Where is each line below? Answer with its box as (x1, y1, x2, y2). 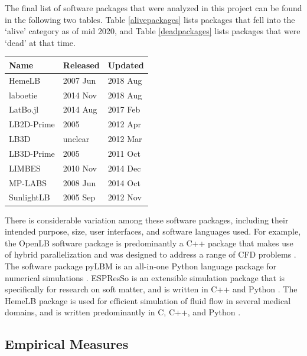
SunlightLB (9, 191, 50, 203)
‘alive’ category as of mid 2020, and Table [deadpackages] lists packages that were (5, 25, 301, 37)
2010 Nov (63, 161, 97, 174)
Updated (107, 58, 144, 71)
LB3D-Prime (9, 147, 55, 159)
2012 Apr (107, 118, 142, 130)
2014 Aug (63, 103, 97, 116)
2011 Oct (107, 147, 141, 159)
